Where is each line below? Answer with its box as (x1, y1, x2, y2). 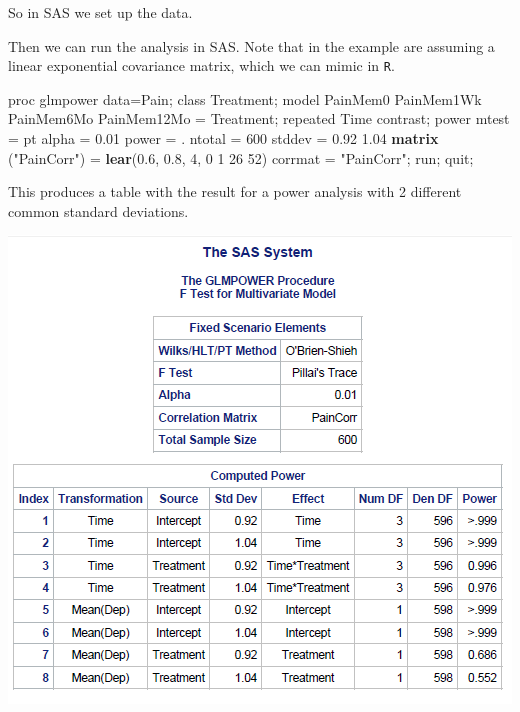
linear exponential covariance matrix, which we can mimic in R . (8, 55, 395, 76)
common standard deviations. (8, 200, 189, 221)
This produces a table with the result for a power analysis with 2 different (8, 181, 462, 202)
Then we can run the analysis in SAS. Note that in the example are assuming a (8, 35, 495, 56)
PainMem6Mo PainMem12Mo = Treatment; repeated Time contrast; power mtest (8, 108, 510, 129)
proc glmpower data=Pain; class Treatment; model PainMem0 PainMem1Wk (8, 88, 482, 109)
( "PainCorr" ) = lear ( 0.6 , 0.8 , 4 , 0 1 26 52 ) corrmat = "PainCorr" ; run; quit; (8, 147, 474, 168)
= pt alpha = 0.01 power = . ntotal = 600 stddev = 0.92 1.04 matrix (8, 128, 439, 149)
